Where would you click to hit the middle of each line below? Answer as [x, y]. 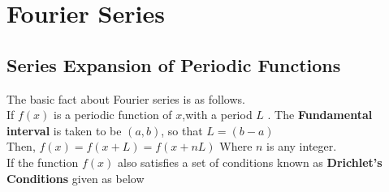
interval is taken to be [64, 130]
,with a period [217, 115]
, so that [182, 130]
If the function [43, 162]
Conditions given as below [76, 178]
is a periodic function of [113, 115]
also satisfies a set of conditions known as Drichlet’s [250, 162]
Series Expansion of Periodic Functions [174, 64]
